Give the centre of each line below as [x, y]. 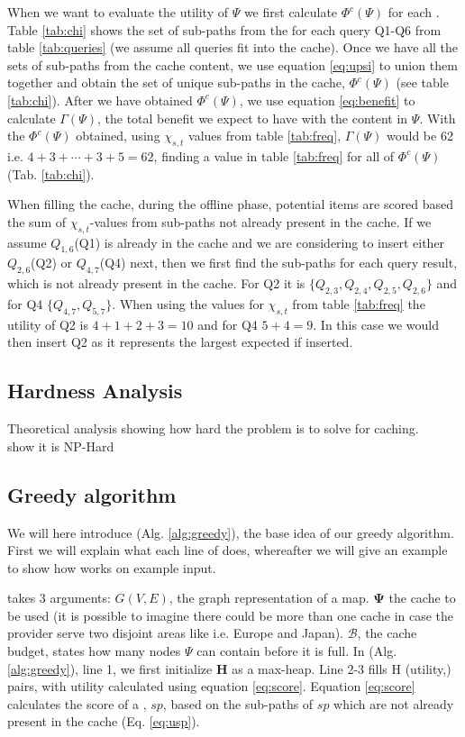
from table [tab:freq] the [359, 303]
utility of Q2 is [48, 324]
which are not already [394, 703]
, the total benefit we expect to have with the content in [253, 118]
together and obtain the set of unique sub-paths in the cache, [176, 82]
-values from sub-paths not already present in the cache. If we [260, 221]
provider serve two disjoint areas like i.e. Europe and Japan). [176, 633]
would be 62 [420, 136]
